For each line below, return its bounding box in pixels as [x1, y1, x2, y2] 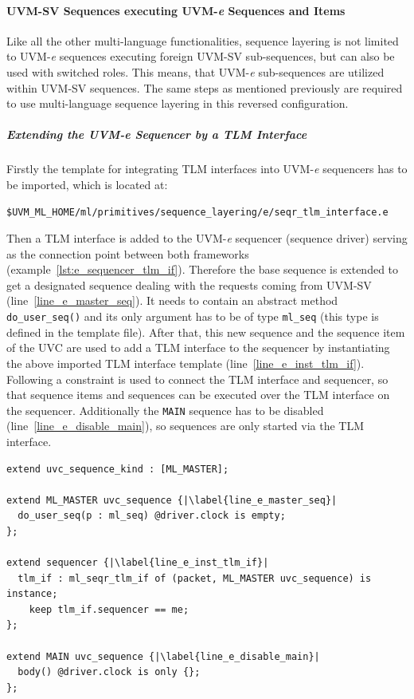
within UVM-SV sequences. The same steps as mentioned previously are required [6, 79, 403, 96]
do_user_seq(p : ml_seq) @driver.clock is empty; [18, 510, 286, 522]
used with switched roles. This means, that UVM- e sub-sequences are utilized [6, 63, 385, 80]
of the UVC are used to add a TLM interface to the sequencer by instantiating [6, 339, 390, 356]
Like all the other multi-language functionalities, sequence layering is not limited [6, 32, 399, 49]
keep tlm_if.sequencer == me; [29, 603, 189, 615]
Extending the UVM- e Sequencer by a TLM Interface [6, 126, 307, 143]
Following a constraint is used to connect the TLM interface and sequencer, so [6, 370, 389, 387]
